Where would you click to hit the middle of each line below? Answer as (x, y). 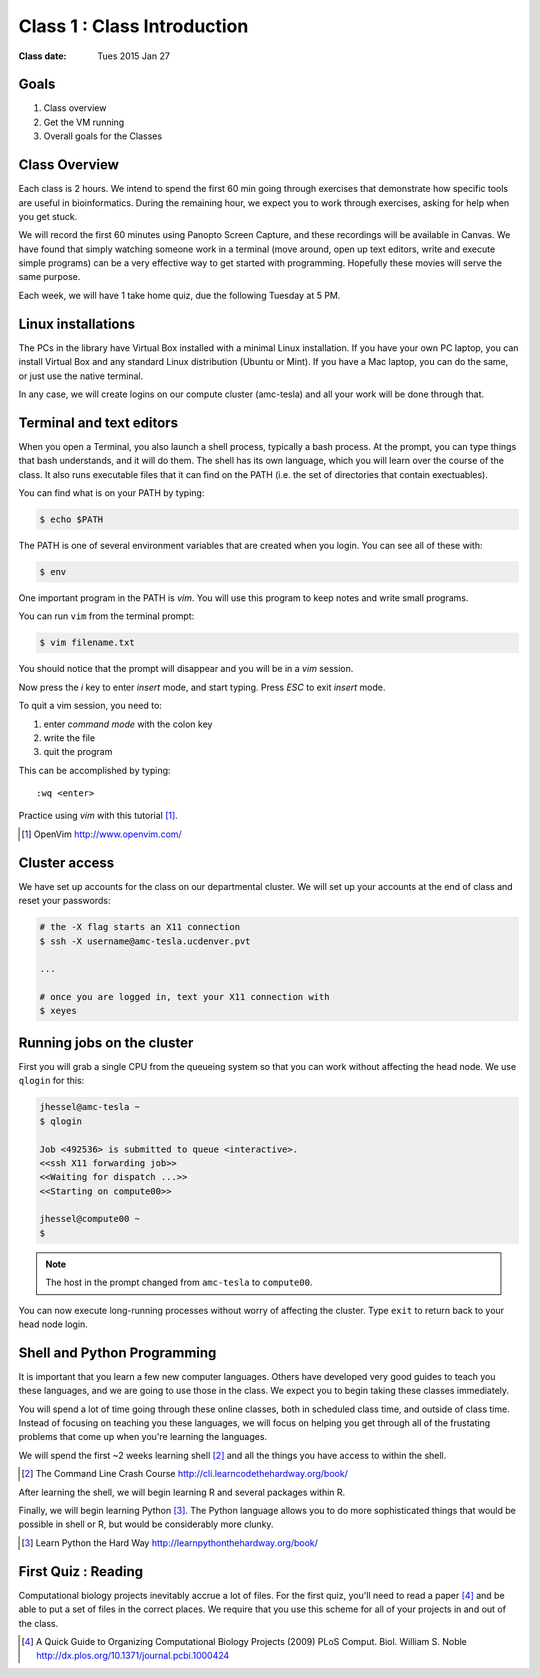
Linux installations (77, 323)
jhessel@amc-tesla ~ (89, 1107)
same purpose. (49, 277)
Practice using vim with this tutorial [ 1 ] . (98, 816)
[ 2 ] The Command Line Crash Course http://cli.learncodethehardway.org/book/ (185, 1474)
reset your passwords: (64, 901)
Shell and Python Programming (117, 1352)
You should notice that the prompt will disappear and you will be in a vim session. (186, 669)
